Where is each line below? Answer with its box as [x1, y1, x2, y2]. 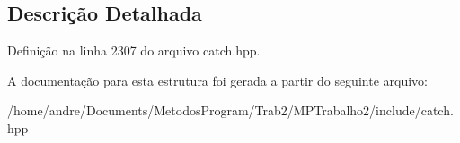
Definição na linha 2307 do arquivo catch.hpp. [7, 41, 261, 60]
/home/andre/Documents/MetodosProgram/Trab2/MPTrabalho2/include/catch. [7, 101, 454, 120]
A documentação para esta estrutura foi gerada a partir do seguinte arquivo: [7, 71, 428, 89]
